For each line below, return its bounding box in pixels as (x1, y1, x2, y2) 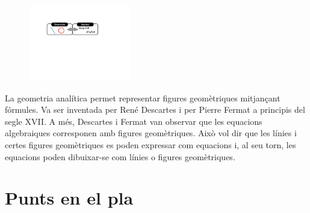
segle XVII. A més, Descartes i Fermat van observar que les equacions (5, 115, 262, 127)
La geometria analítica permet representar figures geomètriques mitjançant (5, 91, 281, 104)
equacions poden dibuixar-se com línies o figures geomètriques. (5, 150, 235, 163)
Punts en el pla (5, 185, 134, 210)
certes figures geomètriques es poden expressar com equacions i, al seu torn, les (5, 138, 296, 151)
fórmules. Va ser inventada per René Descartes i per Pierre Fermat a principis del (5, 103, 305, 116)
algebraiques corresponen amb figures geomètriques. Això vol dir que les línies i (5, 127, 297, 139)
